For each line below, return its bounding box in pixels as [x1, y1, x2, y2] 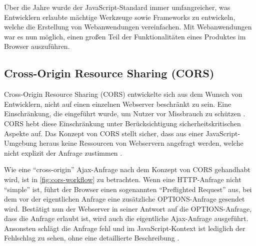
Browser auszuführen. [4, 41, 70, 51]
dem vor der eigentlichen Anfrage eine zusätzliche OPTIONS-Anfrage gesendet [4, 194, 245, 204]
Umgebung [4, 138, 37, 148]
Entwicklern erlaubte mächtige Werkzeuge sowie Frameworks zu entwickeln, [4, 11, 235, 22]
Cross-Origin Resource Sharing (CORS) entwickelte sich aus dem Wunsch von [4, 89, 242, 99]
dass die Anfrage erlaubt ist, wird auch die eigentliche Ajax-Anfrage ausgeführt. [4, 213, 248, 224]
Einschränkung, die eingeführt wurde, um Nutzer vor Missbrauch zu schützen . [4, 108, 245, 119]
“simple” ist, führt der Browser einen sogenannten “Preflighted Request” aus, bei [4, 184, 252, 194]
